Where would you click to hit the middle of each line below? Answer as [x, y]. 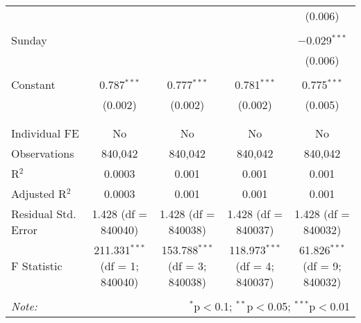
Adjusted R [39, 193]
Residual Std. [44, 214]
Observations [43, 153]
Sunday [29, 40]
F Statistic [37, 266]
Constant [33, 84]
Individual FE [45, 133]
